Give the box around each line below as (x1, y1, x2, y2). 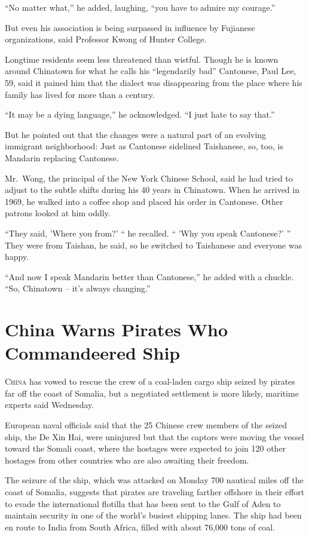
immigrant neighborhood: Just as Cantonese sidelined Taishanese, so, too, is (5, 140, 284, 152)
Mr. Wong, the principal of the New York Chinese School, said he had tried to (5, 171, 293, 184)
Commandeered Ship (5, 340, 180, 365)
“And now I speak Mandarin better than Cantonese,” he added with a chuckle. (5, 270, 294, 283)
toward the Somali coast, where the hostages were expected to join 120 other (5, 442, 286, 455)
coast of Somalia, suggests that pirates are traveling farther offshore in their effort (5, 485, 305, 498)
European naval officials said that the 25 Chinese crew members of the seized (5, 418, 287, 431)
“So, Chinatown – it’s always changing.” (5, 282, 151, 294)
